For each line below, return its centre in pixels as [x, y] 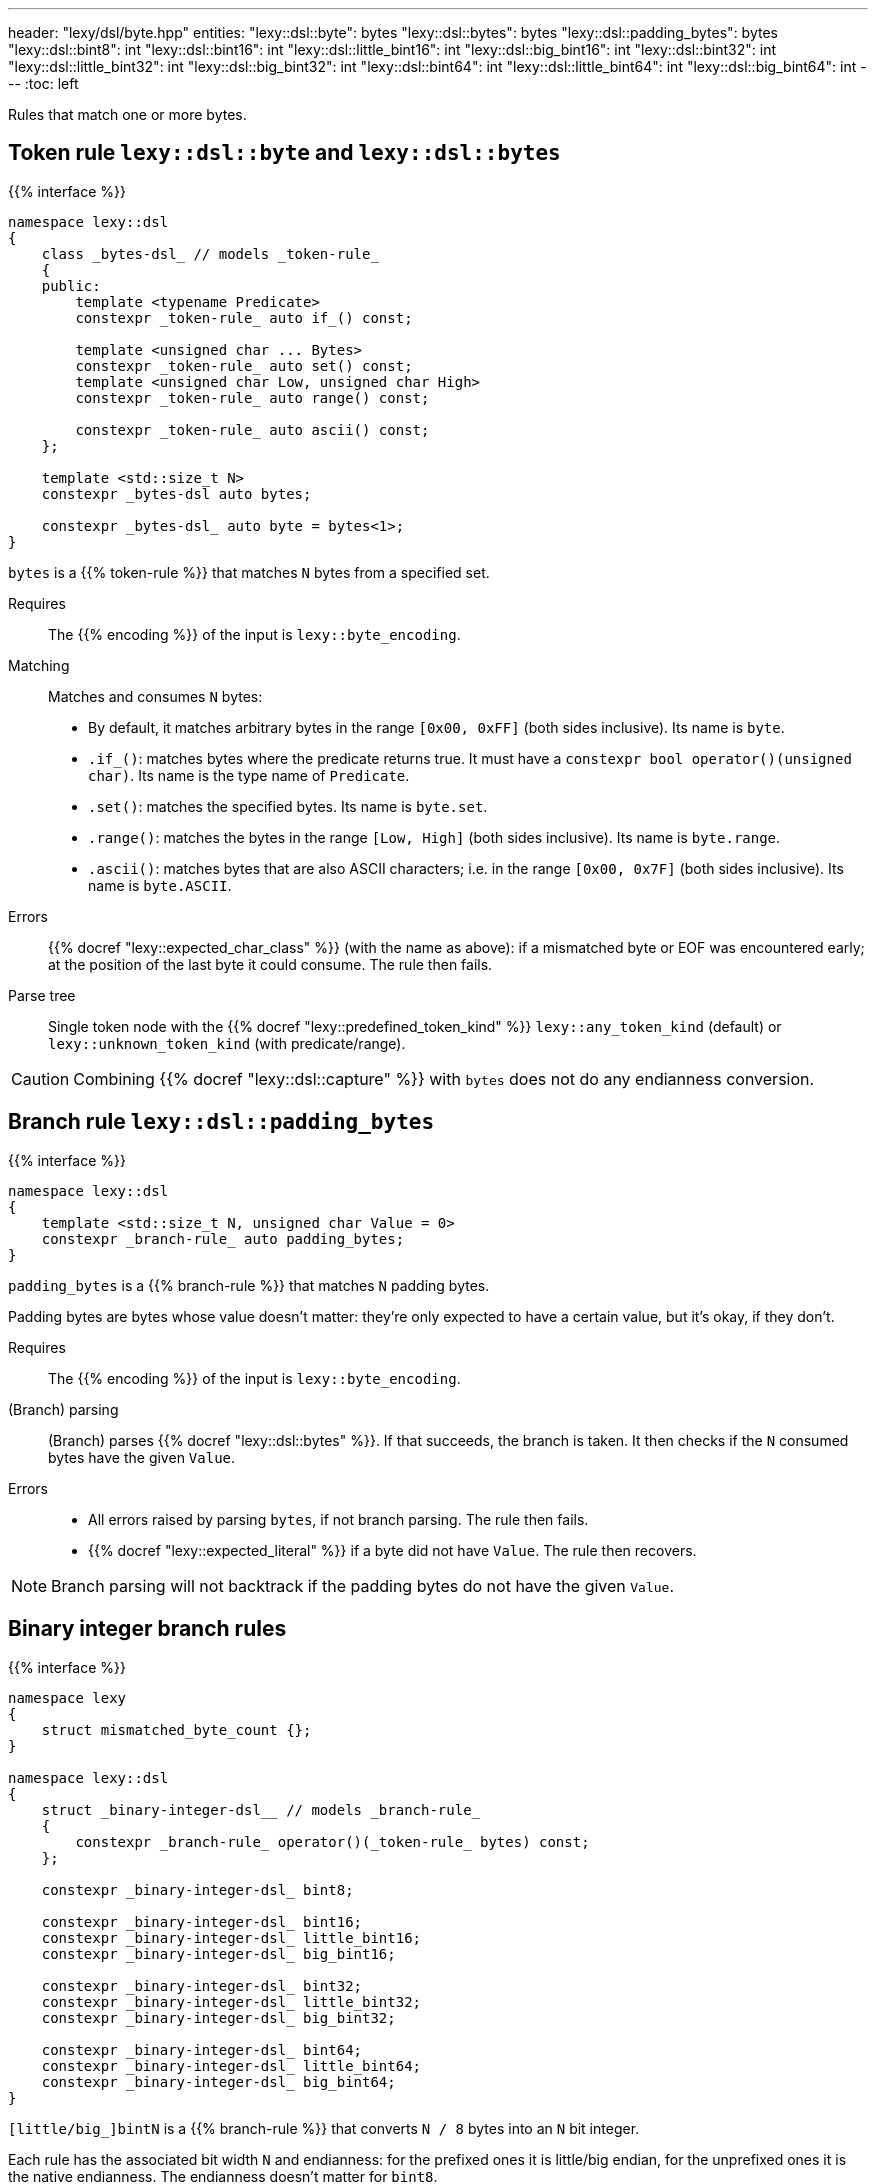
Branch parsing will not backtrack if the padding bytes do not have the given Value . [363, 1585]
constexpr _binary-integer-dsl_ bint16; [202, 1921]
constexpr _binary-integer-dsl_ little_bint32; [231, 2001]
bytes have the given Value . [142, 1457]
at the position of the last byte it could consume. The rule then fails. [270, 964]
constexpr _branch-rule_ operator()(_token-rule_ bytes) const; [332, 1841]
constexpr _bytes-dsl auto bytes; [176, 493]
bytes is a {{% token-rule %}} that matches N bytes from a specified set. [249, 572]
